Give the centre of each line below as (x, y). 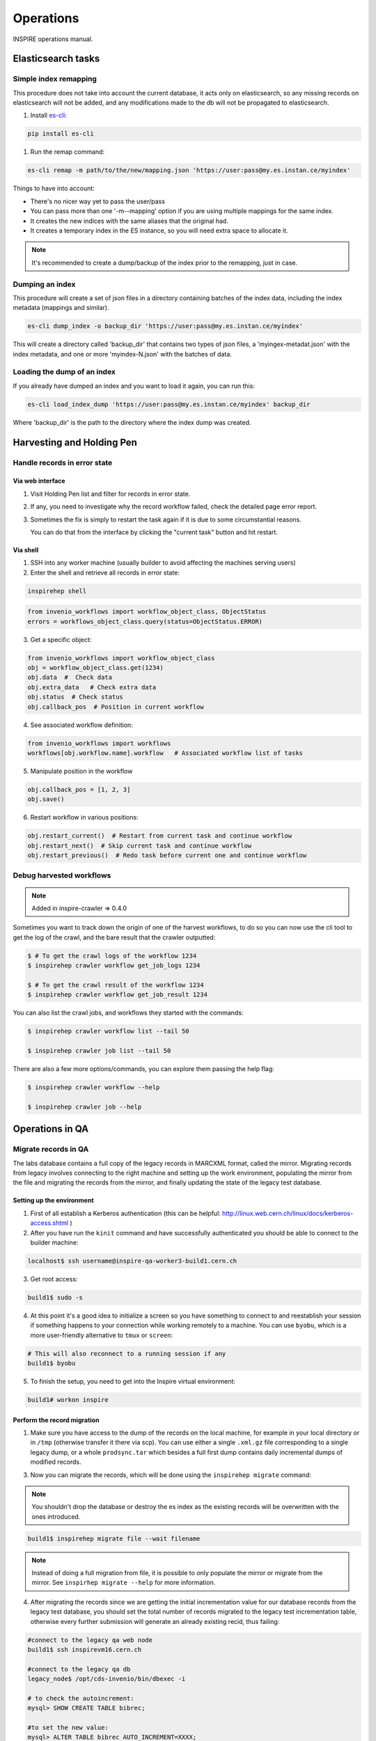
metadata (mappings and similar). (61, 308)
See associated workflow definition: (82, 725)
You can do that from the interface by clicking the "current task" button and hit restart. (154, 532)
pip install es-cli (61, 134)
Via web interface (39, 481)
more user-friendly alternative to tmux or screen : (102, 1335)
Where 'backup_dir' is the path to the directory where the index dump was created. (132, 422)
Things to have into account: (54, 189)
